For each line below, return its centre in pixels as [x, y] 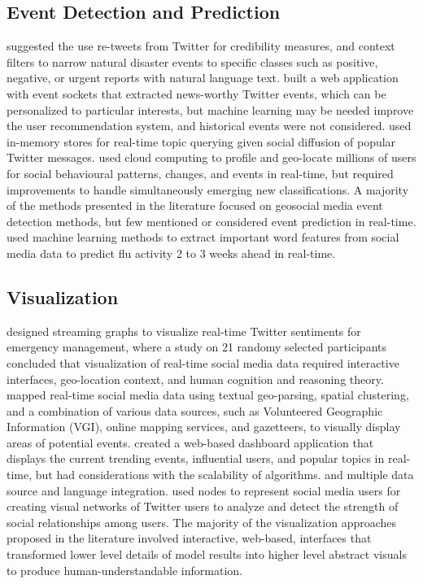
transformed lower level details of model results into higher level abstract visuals [207, 554]
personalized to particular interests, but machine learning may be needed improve [210, 109]
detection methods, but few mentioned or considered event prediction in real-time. [211, 221]
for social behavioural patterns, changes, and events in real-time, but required [200, 173]
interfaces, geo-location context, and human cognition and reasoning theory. [195, 379]
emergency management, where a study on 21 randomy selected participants [197, 347]
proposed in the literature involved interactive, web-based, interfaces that [189, 538]
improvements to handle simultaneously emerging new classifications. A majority [208, 189]
